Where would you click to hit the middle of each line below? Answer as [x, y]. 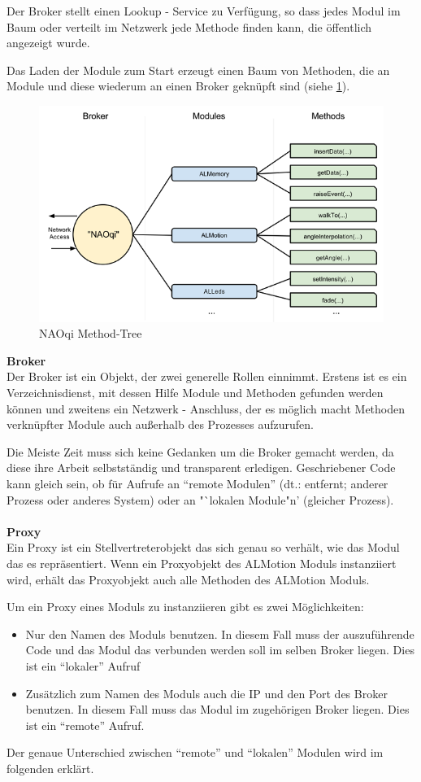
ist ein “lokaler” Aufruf [83, 665]
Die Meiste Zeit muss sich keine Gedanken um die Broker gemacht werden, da [200, 451]
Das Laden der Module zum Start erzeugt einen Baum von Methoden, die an [198, 70]
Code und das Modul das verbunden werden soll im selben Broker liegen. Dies [220, 650]
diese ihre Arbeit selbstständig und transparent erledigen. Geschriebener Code [201, 467]
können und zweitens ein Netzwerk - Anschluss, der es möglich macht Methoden [206, 408]
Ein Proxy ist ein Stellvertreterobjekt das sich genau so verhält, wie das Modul [203, 547]
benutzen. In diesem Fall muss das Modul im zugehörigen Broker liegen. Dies [217, 709]
